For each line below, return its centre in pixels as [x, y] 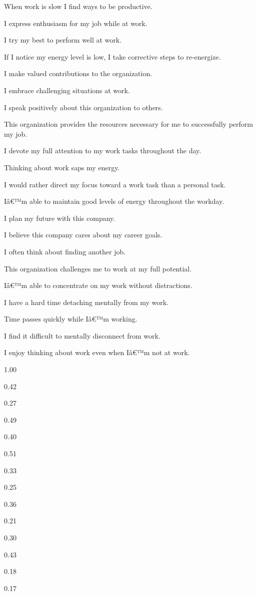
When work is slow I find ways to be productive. [78, 6]
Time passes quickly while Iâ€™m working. [71, 319]
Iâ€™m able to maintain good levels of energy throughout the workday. [114, 201]
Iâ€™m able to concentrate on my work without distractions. [98, 285]
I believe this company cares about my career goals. [83, 235]
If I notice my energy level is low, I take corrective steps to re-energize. [112, 56]
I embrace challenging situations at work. [67, 90]
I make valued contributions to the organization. [78, 73]
